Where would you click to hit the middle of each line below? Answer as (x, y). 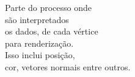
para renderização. (39, 43)
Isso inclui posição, (40, 55)
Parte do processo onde (48, 7)
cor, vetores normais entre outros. (68, 66)
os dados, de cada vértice (52, 31)
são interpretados (37, 19)
